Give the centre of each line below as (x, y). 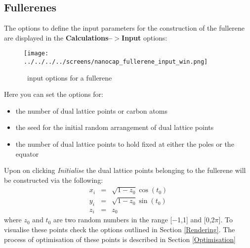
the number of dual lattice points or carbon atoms (91, 110)
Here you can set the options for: (54, 94)
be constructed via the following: (54, 180)
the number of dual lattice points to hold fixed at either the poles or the (125, 144)
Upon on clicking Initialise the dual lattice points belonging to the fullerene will (125, 170)
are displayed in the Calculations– (58, 37)
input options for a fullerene (69, 77)
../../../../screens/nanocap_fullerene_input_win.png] (116, 62)
